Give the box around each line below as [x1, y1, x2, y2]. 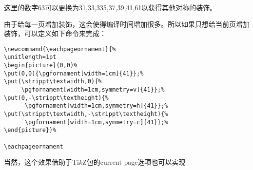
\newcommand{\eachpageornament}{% [4, 45, 116, 53]
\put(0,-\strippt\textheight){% [4, 94, 109, 101]
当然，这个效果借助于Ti [4, 157, 79, 167]
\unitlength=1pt [4, 54, 57, 61]
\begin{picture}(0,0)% [4, 62, 78, 69]
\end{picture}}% [4, 127, 57, 134]
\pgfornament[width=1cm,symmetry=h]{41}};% [24, 102, 168, 110]
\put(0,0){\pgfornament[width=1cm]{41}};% [4, 70, 144, 77]
